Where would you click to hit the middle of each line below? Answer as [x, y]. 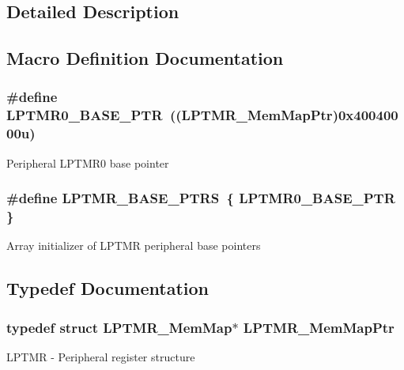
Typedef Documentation [108, 288]
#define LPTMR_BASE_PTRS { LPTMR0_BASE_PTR [201, 198]
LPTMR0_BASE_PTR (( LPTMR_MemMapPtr [170, 115]
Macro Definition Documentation [145, 58]
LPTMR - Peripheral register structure [101, 356]
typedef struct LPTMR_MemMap [119, 327]
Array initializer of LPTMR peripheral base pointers [134, 245]
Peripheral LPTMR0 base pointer [88, 162]
